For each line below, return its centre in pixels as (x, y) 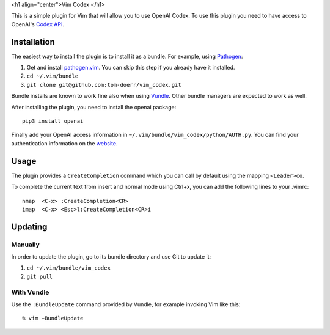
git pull (40, 276)
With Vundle (30, 292)
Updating (29, 226)
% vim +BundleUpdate (53, 318)
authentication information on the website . (64, 143)
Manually (25, 245)
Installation (33, 42)
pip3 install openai (53, 121)
